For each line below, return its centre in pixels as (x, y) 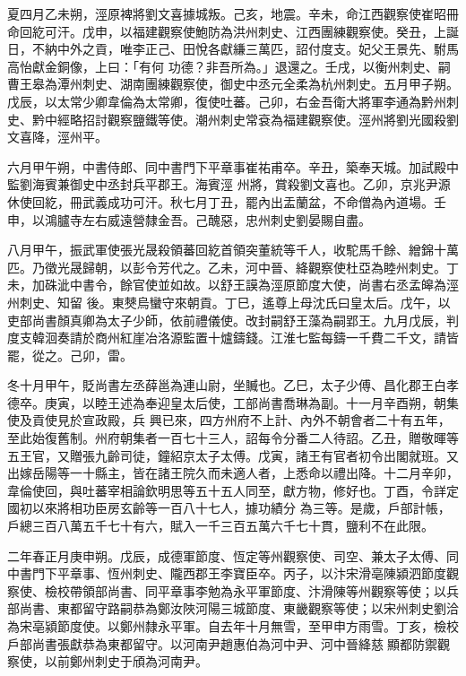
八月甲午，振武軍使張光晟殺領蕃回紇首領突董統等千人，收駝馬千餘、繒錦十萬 (233, 250)
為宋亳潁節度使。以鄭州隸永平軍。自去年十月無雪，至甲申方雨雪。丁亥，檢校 (233, 626)
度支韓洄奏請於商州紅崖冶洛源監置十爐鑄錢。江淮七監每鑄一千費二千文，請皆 (233, 338)
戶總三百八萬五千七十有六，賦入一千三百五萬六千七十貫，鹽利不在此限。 (220, 526)
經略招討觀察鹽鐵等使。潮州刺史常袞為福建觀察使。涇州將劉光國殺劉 (258, 119)
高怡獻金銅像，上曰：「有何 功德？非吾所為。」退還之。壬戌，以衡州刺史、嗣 (229, 66)
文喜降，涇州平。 (57, 137)
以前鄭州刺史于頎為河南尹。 (126, 661)
